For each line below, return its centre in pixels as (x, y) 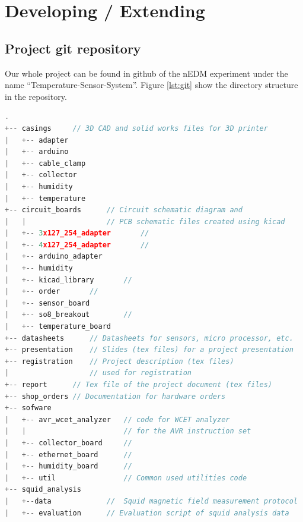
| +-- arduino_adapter (54, 257)
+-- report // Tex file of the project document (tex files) (139, 385)
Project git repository (73, 48)
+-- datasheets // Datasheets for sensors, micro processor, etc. (149, 338)
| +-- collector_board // (68, 443)
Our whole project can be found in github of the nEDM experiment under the (146, 73)
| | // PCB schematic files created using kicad (145, 221)
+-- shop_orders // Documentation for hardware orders (115, 396)
